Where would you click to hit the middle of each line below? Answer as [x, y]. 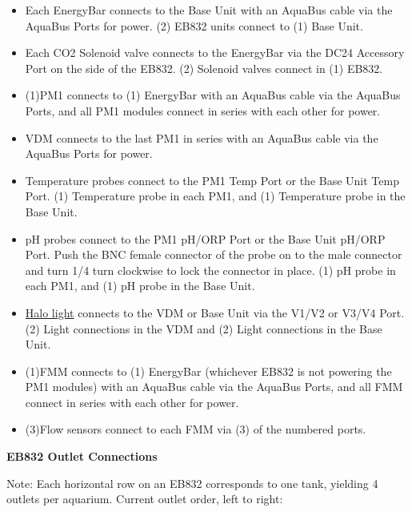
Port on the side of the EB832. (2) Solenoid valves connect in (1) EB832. [204, 68]
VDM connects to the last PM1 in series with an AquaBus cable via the [202, 137]
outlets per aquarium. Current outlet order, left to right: [145, 499]
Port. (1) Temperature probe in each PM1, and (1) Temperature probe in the [215, 196]
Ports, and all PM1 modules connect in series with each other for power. [203, 110]
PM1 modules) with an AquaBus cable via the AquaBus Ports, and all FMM [214, 387]
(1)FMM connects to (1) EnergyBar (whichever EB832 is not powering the [208, 371]
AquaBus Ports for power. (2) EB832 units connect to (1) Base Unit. [194, 25]
